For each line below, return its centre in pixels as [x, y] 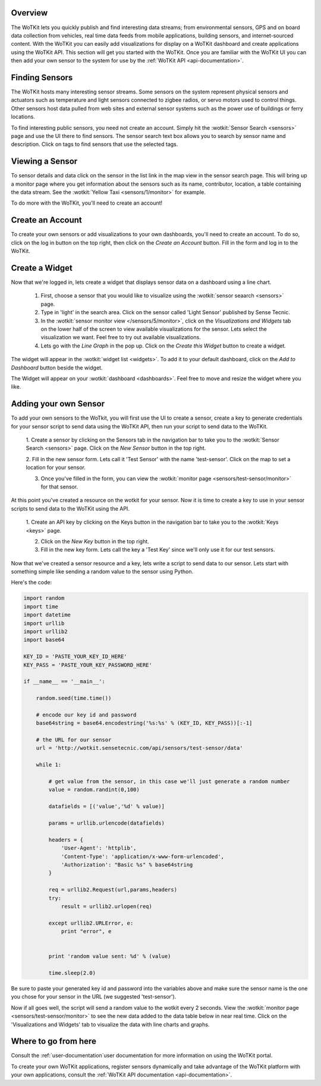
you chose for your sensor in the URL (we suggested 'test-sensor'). [94, 997]
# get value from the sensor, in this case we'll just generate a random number [169, 782]
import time [41, 606]
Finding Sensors [42, 77]
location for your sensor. [56, 468]
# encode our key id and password [86, 715]
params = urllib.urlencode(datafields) [106, 823]
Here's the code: [32, 583]
